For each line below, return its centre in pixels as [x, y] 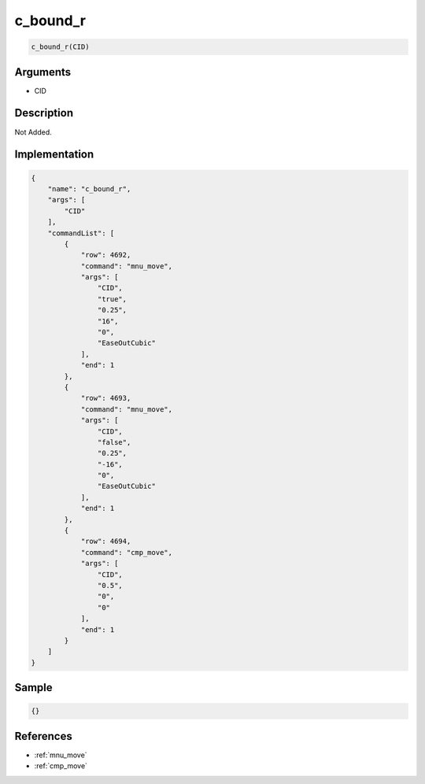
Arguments [43, 72]
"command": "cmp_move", [127, 552]
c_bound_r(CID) [60, 47]
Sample [33, 688]
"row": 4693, [106, 398]
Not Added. [33, 132]
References [43, 736]
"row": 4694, [106, 542]
